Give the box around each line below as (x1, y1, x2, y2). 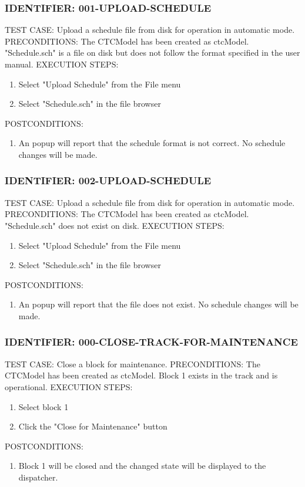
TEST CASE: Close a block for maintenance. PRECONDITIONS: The (5, 357, 260, 370)
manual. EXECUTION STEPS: (5, 58, 119, 70)
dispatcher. (18, 471, 58, 483)
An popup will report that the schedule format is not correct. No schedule (18, 137, 286, 149)
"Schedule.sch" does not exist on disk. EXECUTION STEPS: (5, 219, 224, 231)
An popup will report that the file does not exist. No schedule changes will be (18, 298, 299, 310)
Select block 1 (18, 400, 69, 412)
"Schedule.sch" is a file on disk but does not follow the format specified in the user (5, 46, 300, 59)
